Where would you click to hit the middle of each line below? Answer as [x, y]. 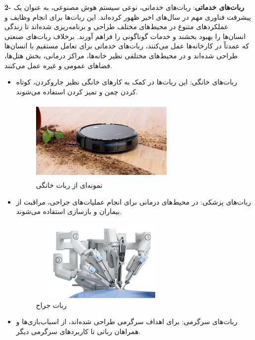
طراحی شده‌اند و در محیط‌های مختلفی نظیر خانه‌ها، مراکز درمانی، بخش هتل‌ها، [121, 55]
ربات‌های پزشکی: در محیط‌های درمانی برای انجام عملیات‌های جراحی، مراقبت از [133, 201]
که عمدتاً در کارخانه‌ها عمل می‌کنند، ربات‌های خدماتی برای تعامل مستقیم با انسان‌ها [127, 46]
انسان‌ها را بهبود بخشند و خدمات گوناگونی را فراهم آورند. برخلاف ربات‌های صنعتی [125, 36]
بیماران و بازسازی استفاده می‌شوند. [69, 211]
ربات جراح [51, 305]
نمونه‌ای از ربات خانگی [69, 185]
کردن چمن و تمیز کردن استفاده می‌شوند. [77, 91]
